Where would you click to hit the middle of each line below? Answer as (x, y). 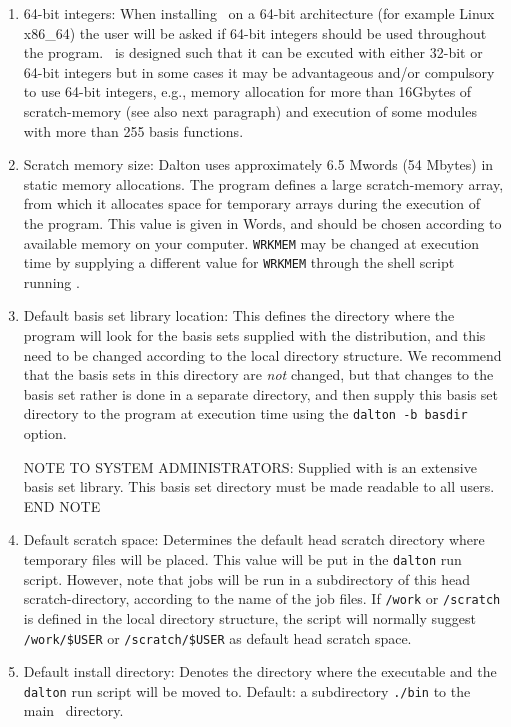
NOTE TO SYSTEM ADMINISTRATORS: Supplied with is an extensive (250, 466)
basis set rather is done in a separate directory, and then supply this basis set (261, 393)
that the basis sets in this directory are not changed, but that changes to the (258, 374)
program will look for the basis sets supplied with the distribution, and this (254, 335)
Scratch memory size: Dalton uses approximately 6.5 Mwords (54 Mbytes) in (258, 164)
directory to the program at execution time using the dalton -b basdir (245, 413)
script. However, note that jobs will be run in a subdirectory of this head (246, 578)
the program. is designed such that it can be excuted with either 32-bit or (253, 52)
